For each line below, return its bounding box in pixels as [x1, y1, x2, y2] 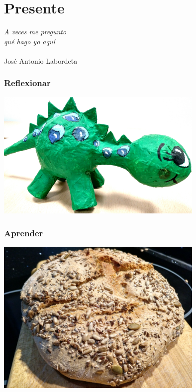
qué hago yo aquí [4, 36, 55, 46]
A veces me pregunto [4, 26, 67, 37]
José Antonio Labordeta [4, 55, 78, 66]
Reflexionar [4, 77, 51, 89]
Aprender [4, 226, 43, 239]
